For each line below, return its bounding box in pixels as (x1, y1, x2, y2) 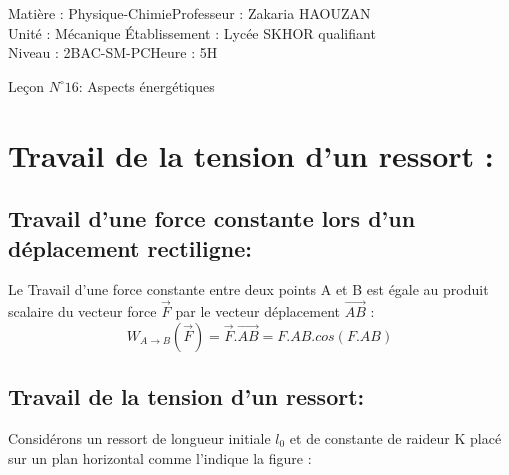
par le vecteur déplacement (175, 301, 341, 322)
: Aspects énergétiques (78, 75, 215, 96)
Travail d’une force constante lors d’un (8, 203, 416, 234)
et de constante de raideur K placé (289, 427, 502, 448)
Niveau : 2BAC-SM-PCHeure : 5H (8, 42, 218, 63)
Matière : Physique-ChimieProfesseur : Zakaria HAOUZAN (8, 3, 371, 23)
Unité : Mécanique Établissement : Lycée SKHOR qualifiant (8, 22, 376, 43)
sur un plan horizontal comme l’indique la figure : (8, 447, 312, 468)
